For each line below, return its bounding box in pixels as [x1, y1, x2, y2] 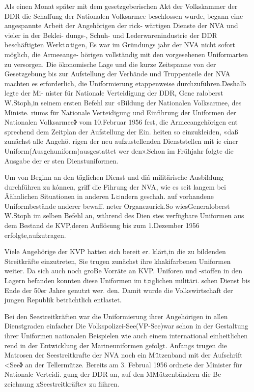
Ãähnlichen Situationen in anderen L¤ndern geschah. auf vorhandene [4, 191, 214, 201]
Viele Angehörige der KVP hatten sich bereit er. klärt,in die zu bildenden [4, 246, 226, 257]
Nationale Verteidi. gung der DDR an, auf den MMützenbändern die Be [4, 369, 221, 379]
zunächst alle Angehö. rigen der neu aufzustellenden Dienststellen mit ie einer [4, 136, 238, 146]
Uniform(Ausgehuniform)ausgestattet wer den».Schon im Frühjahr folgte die [4, 145, 234, 156]
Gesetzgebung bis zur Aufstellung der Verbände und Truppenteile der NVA [4, 68, 230, 79]
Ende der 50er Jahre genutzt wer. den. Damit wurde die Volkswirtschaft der [4, 285, 233, 295]
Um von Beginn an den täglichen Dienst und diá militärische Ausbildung [4, 172, 224, 182]
